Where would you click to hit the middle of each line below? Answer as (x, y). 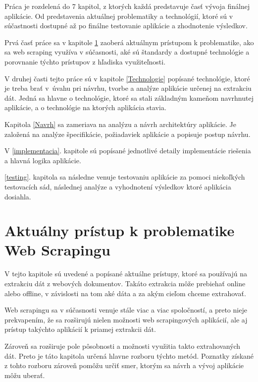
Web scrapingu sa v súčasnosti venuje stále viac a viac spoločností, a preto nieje (126, 310)
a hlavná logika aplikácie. (43, 160)
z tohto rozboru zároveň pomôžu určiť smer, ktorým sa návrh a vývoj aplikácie (124, 365)
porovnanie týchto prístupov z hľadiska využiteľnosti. (85, 61)
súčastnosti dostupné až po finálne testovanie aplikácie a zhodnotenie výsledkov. (126, 26)
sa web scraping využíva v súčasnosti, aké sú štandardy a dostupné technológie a (127, 52)
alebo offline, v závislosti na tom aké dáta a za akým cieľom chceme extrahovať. (125, 293)
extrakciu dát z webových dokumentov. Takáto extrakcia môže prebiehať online (125, 283)
